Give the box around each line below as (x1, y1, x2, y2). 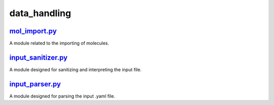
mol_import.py (9, 27, 57, 35)
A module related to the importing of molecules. (9, 40, 109, 46)
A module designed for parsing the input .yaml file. (9, 93, 115, 99)
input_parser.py (9, 80, 61, 88)
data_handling (9, 8, 71, 19)
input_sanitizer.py (9, 53, 68, 62)
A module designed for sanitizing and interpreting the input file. (9, 66, 142, 73)
